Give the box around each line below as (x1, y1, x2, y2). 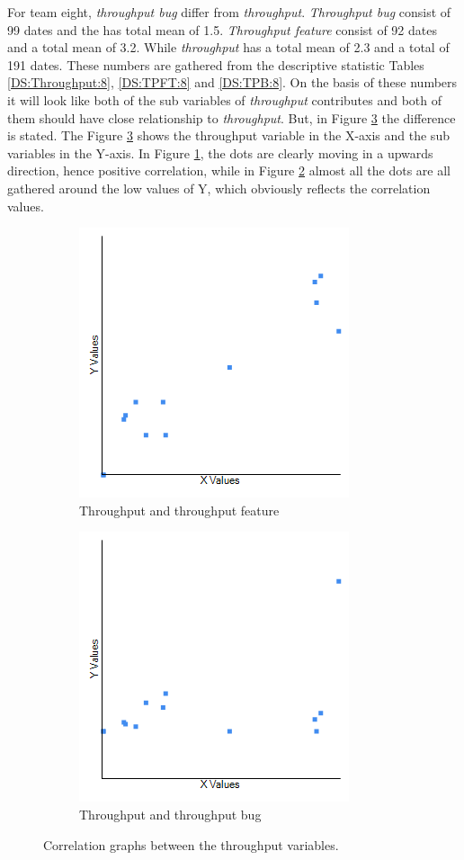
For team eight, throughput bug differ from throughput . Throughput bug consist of (7, 3, 451, 21)
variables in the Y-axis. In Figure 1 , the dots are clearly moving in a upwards (7, 143, 433, 162)
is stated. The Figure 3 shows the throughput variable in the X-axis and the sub (7, 126, 450, 145)
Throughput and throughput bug (79, 804, 262, 823)
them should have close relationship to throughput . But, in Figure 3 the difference (7, 108, 456, 127)
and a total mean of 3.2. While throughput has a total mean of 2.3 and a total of (7, 38, 450, 57)
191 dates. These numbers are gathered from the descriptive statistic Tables (7, 55, 424, 74)
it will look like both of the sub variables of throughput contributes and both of (7, 90, 442, 109)
